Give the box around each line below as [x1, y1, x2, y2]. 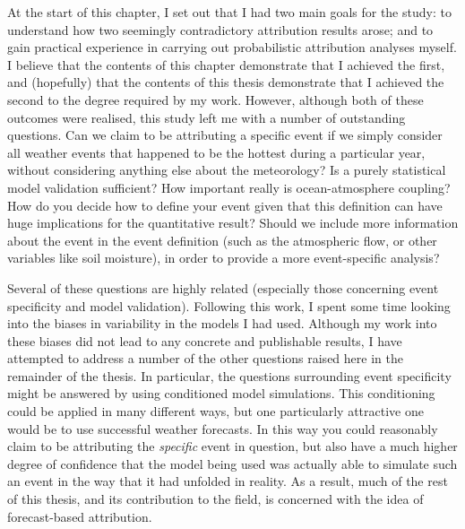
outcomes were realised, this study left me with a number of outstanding [7, 108, 406, 126]
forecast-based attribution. [7, 507, 152, 525]
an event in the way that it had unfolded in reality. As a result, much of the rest [7, 472, 448, 490]
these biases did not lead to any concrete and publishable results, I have [7, 331, 402, 350]
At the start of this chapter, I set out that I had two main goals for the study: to [7, 3, 452, 21]
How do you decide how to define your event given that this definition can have [7, 195, 443, 214]
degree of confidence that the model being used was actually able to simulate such [7, 454, 458, 473]
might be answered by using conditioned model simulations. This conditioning [7, 384, 435, 403]
